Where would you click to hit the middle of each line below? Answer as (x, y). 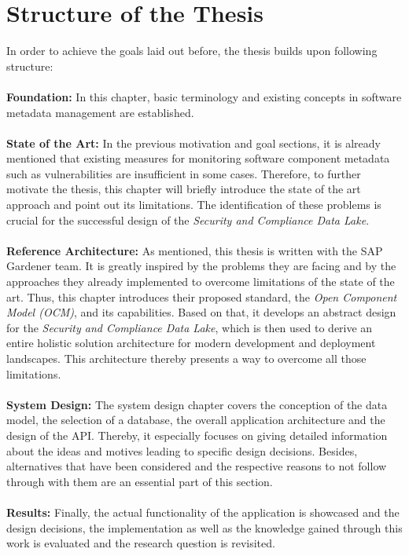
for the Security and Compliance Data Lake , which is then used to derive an (190, 327)
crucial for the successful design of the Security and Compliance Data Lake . (188, 219)
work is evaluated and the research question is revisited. (141, 543)
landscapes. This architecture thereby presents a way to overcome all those (186, 358)
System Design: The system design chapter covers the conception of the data (197, 404)
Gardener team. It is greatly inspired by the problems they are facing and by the (201, 266)
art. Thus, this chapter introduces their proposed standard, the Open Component (202, 296)
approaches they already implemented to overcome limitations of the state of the (201, 282)
